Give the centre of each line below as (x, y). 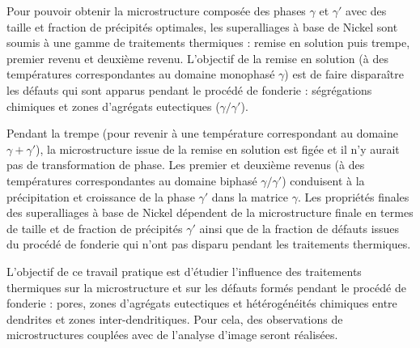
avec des (366, 11)
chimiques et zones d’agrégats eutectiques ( (113, 106)
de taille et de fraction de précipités (95, 228)
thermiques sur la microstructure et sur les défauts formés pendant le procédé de (206, 287)
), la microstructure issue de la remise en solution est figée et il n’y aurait (218, 149)
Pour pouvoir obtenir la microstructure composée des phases (156, 11)
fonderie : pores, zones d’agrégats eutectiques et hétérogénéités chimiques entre (202, 303)
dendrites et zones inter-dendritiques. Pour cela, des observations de (175, 318)
